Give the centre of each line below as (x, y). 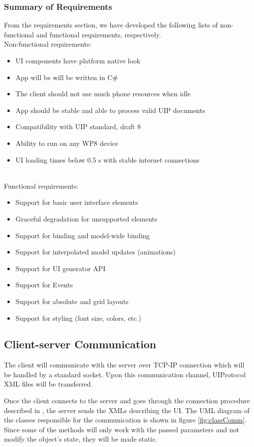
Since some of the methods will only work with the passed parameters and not (122, 429)
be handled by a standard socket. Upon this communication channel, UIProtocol (125, 374)
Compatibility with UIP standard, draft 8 (78, 126)
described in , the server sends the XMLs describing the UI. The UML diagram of (127, 410)
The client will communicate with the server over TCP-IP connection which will (124, 365)
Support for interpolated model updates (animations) (96, 252)
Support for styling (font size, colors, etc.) (78, 318)
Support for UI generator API (60, 268)
